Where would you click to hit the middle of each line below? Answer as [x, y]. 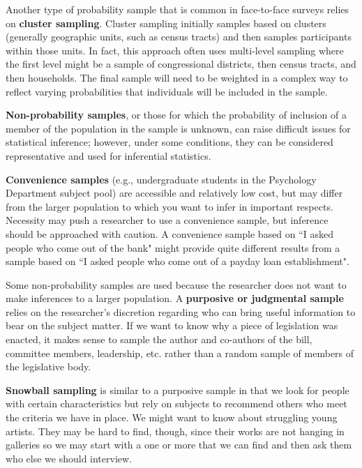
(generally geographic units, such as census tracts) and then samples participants [179, 37]
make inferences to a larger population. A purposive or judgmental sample [175, 298]
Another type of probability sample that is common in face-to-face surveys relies [178, 9]
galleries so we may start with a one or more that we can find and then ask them [179, 445]
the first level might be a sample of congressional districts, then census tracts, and [181, 64]
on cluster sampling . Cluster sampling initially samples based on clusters [166, 23]
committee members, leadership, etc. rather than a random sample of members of [180, 353]
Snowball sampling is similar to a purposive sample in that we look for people [178, 390]
